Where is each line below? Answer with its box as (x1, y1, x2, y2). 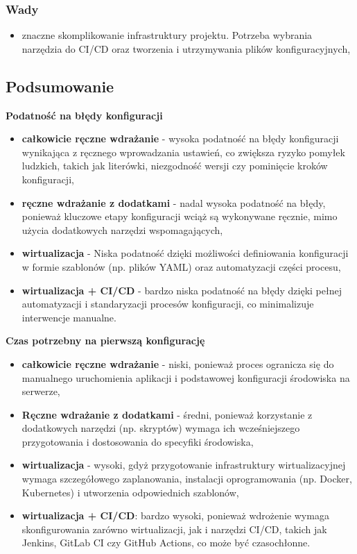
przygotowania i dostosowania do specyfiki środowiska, (21, 434, 254, 448)
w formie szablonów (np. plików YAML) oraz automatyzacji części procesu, (21, 259, 341, 274)
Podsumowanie (6, 75, 114, 96)
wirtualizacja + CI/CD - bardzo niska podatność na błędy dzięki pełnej (21, 283, 342, 297)
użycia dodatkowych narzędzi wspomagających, (21, 222, 223, 237)
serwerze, (21, 384, 60, 398)
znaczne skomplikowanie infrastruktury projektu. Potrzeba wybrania (21, 28, 313, 42)
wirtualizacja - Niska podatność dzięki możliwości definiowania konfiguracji (21, 246, 349, 260)
